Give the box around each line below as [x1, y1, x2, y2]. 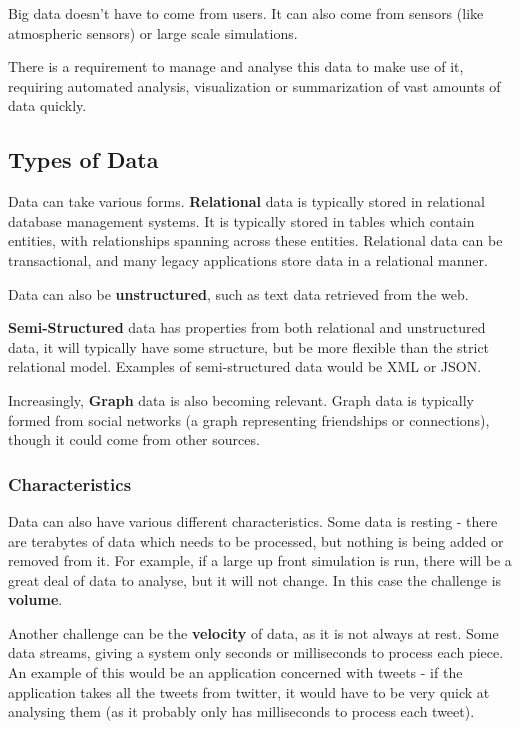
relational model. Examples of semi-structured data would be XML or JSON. [8, 356, 482, 377]
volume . [8, 589, 63, 610]
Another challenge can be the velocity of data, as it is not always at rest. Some [8, 622, 499, 643]
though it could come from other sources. [8, 429, 260, 450]
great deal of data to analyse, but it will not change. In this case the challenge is [8, 569, 502, 590]
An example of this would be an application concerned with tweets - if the [8, 662, 463, 683]
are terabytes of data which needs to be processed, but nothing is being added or [8, 530, 504, 551]
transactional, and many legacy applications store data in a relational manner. [8, 249, 488, 270]
